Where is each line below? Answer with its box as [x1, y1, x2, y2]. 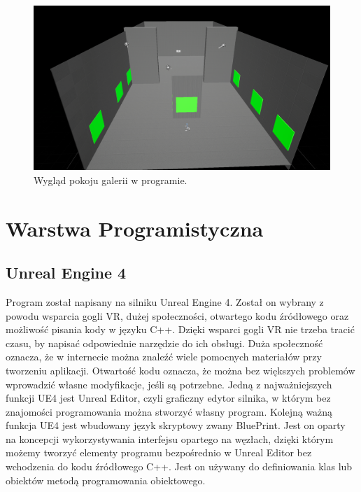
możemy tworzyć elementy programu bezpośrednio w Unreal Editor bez [6, 445, 312, 460]
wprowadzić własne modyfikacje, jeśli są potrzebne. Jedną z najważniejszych [6, 377, 332, 391]
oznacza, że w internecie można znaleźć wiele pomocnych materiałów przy [6, 349, 322, 364]
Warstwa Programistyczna [6, 213, 264, 242]
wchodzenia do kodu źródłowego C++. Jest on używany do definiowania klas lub [6, 459, 353, 474]
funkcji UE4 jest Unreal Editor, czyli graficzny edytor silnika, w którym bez [6, 391, 331, 405]
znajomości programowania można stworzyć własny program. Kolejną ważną [6, 404, 333, 419]
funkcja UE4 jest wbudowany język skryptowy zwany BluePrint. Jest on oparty [6, 418, 346, 433]
